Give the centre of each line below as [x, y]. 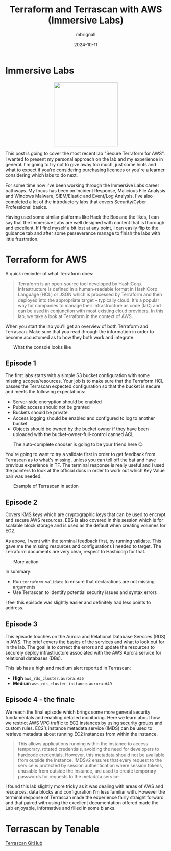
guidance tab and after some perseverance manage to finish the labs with [83, 233]
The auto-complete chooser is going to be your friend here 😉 [78, 444]
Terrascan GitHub [24, 843]
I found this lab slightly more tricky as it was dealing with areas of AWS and [84, 786]
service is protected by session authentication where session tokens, [90, 765]
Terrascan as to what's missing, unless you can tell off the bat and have [81, 460]
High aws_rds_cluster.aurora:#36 [48, 678]
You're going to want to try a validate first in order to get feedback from [80, 454]
